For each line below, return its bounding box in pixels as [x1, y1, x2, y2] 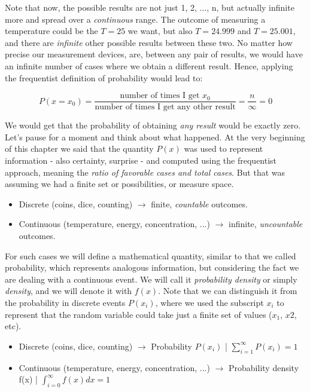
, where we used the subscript [155, 296, 264, 308]
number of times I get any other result [95, 103, 236, 112]
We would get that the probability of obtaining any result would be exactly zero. [5, 119, 301, 131]
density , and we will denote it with [5, 284, 132, 297]
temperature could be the [5, 24, 98, 37]
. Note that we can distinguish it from [158, 284, 297, 297]
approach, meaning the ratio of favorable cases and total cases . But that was [5, 166, 285, 178]
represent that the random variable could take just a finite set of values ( [5, 308, 272, 320]
